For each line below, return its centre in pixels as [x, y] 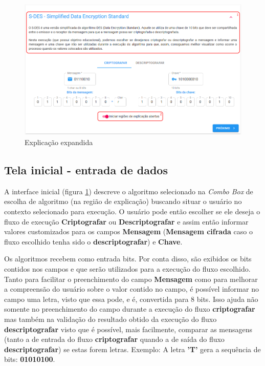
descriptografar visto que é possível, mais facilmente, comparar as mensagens [128, 329]
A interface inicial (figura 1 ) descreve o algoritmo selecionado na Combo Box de [129, 191]
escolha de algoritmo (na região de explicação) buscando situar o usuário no [123, 201]
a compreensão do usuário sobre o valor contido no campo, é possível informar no [131, 289]
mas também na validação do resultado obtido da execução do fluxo [111, 319]
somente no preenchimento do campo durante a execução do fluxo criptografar [130, 309]
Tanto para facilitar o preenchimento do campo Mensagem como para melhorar [131, 279]
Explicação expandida [59, 142]
